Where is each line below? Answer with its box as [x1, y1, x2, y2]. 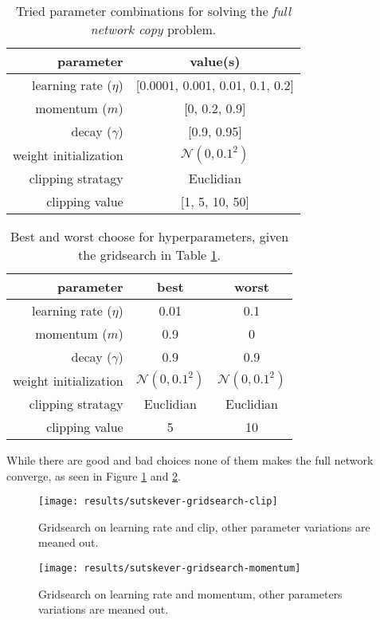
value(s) [190, 52, 241, 70]
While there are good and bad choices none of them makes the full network [6, 452, 374, 468]
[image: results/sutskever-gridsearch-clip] [38, 496, 278, 508]
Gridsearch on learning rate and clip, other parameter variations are [38, 518, 370, 535]
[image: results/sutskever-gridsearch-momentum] [38, 563, 301, 575]
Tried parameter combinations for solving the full [15, 2, 292, 20]
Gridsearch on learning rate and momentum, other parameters [38, 585, 343, 602]
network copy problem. [90, 20, 217, 38]
